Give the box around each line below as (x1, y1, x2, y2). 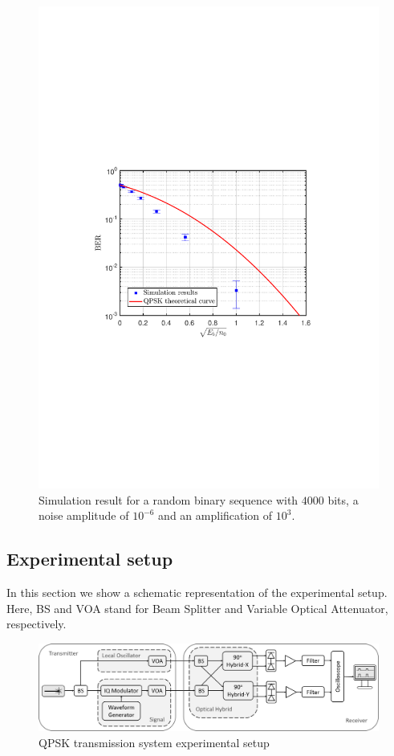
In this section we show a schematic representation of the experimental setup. (6, 583, 388, 600)
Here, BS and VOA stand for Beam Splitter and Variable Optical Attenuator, (6, 599, 388, 616)
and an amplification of (158, 507, 273, 524)
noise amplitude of (39, 507, 129, 524)
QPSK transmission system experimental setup (39, 734, 270, 750)
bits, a (327, 491, 359, 508)
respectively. (6, 615, 67, 632)
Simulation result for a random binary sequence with (39, 491, 299, 508)
